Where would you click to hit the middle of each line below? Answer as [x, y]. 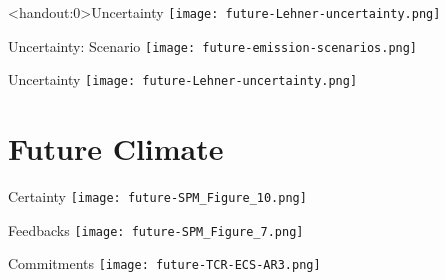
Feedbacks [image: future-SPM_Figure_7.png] [156, 229]
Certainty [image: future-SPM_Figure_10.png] [157, 196]
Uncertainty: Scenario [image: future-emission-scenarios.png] [213, 45]
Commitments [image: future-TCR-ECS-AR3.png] [164, 263]
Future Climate [116, 148]
